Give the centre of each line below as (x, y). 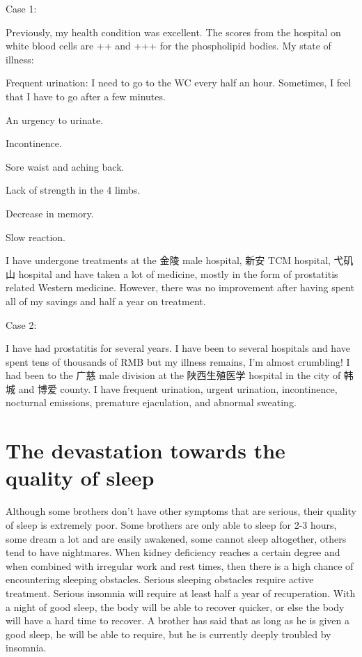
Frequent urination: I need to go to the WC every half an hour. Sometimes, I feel (179, 83)
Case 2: (21, 324)
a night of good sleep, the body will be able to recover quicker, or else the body (175, 606)
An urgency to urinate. (55, 119)
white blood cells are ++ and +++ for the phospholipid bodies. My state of (168, 46)
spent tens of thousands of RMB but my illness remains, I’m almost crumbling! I (178, 361)
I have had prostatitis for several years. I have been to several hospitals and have (178, 348)
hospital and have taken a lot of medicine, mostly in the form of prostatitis (178, 273)
